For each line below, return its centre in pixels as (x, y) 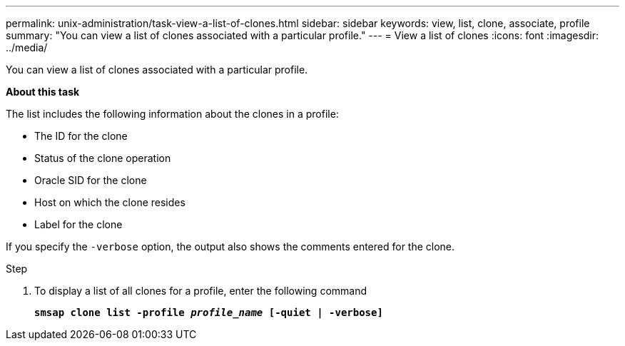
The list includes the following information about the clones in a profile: (172, 114)
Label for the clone (78, 224)
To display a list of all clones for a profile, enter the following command (201, 291)
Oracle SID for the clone (91, 180)
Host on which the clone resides (110, 202)
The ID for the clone (81, 136)
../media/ (27, 47)
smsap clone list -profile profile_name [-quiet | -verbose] (209, 312)
